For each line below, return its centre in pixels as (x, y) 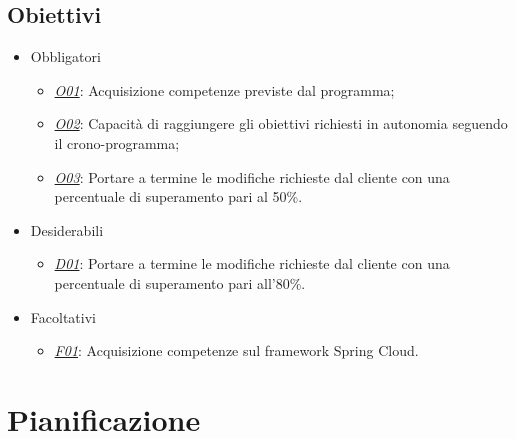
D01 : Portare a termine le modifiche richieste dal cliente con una (252, 263)
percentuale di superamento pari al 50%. (178, 196)
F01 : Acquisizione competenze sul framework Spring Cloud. (236, 350)
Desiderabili (67, 229)
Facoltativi (63, 316)
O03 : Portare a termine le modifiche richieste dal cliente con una (252, 176)
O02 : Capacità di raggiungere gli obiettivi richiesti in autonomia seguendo (281, 123)
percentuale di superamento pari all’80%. (180, 282)
